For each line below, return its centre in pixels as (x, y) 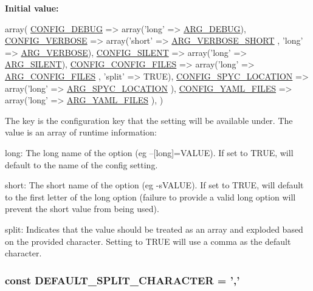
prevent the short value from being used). (82, 209)
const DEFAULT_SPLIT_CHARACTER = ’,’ (122, 280)
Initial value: (32, 8)
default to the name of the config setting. (81, 164)
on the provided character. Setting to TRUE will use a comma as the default (148, 241)
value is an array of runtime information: (81, 132)
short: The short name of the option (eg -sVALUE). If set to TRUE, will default (154, 185)
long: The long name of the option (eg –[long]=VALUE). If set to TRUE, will (149, 152)
